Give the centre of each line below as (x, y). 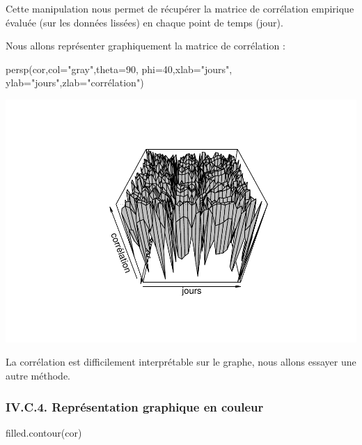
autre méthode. (38, 376)
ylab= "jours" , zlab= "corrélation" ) (75, 83)
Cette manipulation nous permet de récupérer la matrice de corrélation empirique (180, 8)
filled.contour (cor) (44, 432)
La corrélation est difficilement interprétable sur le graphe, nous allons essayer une (181, 362)
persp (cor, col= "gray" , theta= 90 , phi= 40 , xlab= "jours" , (119, 69)
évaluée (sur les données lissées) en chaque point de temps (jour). (144, 22)
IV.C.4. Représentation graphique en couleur (135, 406)
